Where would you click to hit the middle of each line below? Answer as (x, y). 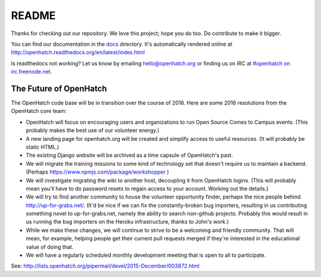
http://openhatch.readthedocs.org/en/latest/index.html (78, 52)
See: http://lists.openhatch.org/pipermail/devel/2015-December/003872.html (105, 266)
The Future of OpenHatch (59, 88)
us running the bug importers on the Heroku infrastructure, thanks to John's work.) (127, 222)
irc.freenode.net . (32, 72)
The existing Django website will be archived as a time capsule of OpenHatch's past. (129, 155)
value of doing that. (50, 247)
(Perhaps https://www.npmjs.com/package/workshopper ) (97, 172)
